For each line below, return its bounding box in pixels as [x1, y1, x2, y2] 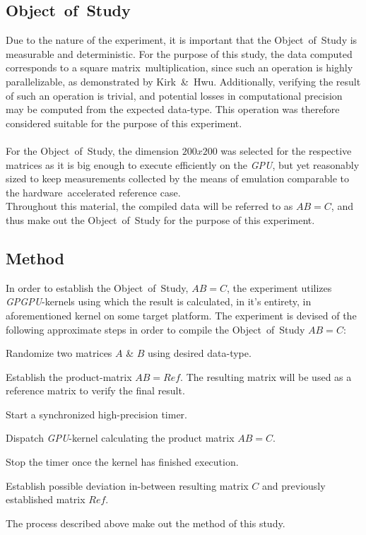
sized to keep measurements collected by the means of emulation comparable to [6, 171, 350, 186]
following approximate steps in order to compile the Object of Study [6, 322, 305, 336]
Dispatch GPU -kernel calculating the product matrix [6, 430, 235, 445]
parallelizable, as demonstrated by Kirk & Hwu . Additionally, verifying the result [6, 74, 361, 88]
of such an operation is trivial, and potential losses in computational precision [6, 88, 343, 102]
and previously [262, 478, 326, 493]
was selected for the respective [220, 143, 352, 158]
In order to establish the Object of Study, [6, 280, 189, 295]
